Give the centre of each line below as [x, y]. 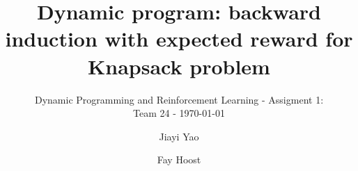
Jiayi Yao [179, 136]
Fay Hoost [179, 160]
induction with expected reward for [179, 39]
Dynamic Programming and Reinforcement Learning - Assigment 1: [179, 99]
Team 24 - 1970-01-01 [179, 113]
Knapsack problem [179, 66]
